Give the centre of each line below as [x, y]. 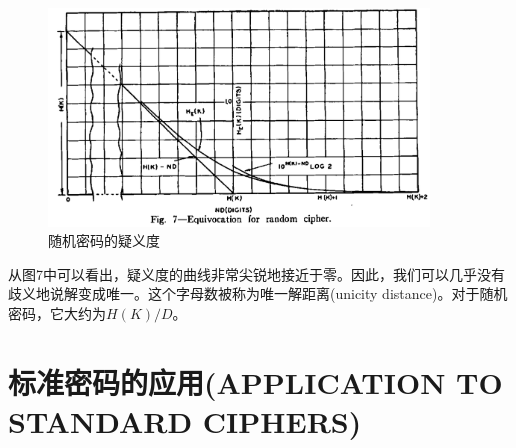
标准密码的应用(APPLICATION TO [255, 381]
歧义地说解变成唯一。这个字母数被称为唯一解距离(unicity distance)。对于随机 [258, 293]
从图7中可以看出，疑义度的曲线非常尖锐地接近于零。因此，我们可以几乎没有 [256, 273]
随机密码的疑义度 [104, 240]
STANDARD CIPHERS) [185, 420]
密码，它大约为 [57, 312]
